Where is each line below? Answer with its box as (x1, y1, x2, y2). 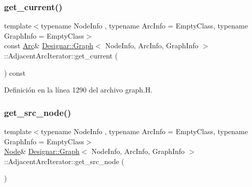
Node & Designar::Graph (4, 146, 80, 157)
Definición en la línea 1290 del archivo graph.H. (4, 84, 153, 95)
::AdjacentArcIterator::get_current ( (4, 50, 118, 60)
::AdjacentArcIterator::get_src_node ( (4, 155, 124, 166)
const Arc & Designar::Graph (4, 40, 93, 51)
